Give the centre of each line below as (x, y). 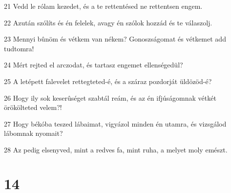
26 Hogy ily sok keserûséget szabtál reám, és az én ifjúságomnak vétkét (110, 97)
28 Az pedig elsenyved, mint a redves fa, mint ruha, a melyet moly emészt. (116, 149)
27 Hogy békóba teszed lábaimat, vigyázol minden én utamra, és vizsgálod (115, 123)
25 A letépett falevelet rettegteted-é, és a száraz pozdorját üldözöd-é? (108, 81)
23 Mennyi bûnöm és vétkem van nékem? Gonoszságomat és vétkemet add (115, 39)
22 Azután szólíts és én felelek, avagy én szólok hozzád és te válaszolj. (108, 22)
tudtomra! (19, 48)
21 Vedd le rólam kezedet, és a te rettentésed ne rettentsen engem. (103, 6)
